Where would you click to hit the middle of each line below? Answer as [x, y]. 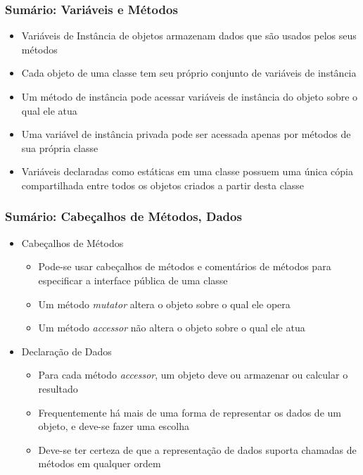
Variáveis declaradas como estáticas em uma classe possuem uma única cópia [187, 171]
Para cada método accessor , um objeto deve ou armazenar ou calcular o [193, 375]
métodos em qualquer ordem [100, 463]
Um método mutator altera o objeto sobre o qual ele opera [164, 304]
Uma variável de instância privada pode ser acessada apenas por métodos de [186, 134]
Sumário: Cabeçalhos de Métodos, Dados [123, 216]
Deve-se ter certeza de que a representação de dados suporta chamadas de [197, 449]
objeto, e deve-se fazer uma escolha [114, 426]
